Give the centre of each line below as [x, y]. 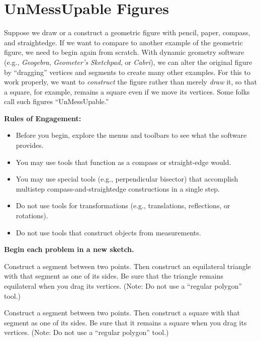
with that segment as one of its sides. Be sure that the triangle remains [114, 276]
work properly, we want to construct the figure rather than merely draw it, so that [130, 82]
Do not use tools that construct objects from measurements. [108, 232]
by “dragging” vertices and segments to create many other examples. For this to [127, 72]
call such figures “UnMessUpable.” [57, 101]
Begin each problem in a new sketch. [69, 249]
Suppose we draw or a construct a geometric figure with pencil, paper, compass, [127, 32]
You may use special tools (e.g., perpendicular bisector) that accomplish [127, 179]
